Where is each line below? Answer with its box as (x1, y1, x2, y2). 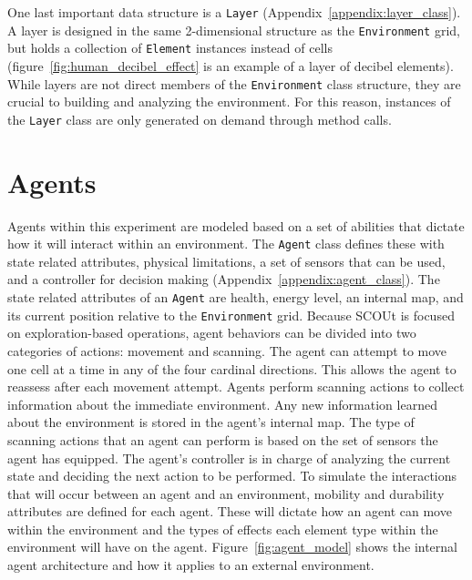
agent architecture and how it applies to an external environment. (7, 555, 375, 575)
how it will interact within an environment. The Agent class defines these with (7, 234, 445, 253)
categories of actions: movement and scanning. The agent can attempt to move (7, 341, 447, 360)
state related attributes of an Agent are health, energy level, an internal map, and (7, 288, 464, 307)
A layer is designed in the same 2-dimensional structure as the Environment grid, (7, 20, 460, 39)
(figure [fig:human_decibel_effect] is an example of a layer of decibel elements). (7, 56, 454, 75)
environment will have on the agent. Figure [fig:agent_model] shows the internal (7, 537, 457, 556)
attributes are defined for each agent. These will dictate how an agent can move (7, 502, 452, 521)
